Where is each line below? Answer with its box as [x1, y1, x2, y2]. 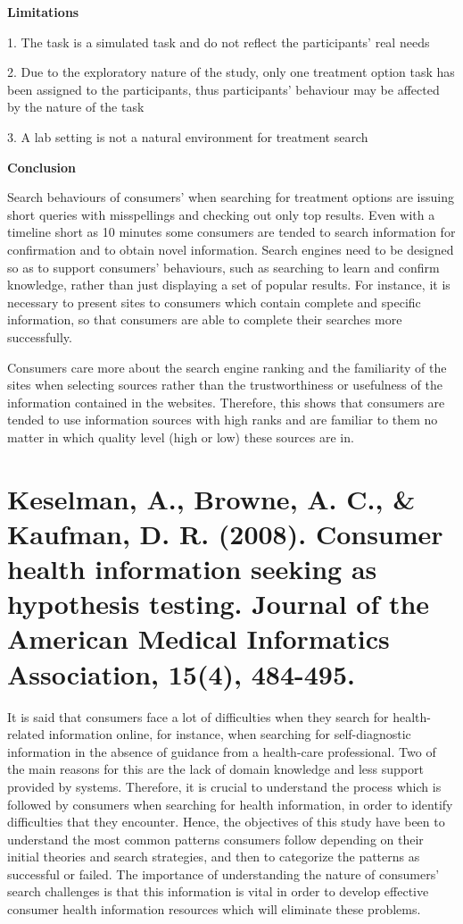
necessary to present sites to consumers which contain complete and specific [7, 292, 421, 311]
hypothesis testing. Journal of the [7, 585, 430, 622]
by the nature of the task [7, 97, 145, 116]
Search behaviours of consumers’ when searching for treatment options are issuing [7, 188, 454, 206]
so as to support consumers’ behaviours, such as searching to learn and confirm [7, 257, 440, 276]
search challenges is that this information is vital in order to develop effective [7, 882, 429, 901]
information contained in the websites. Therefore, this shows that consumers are [7, 392, 445, 411]
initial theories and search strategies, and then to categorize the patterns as [7, 847, 420, 866]
